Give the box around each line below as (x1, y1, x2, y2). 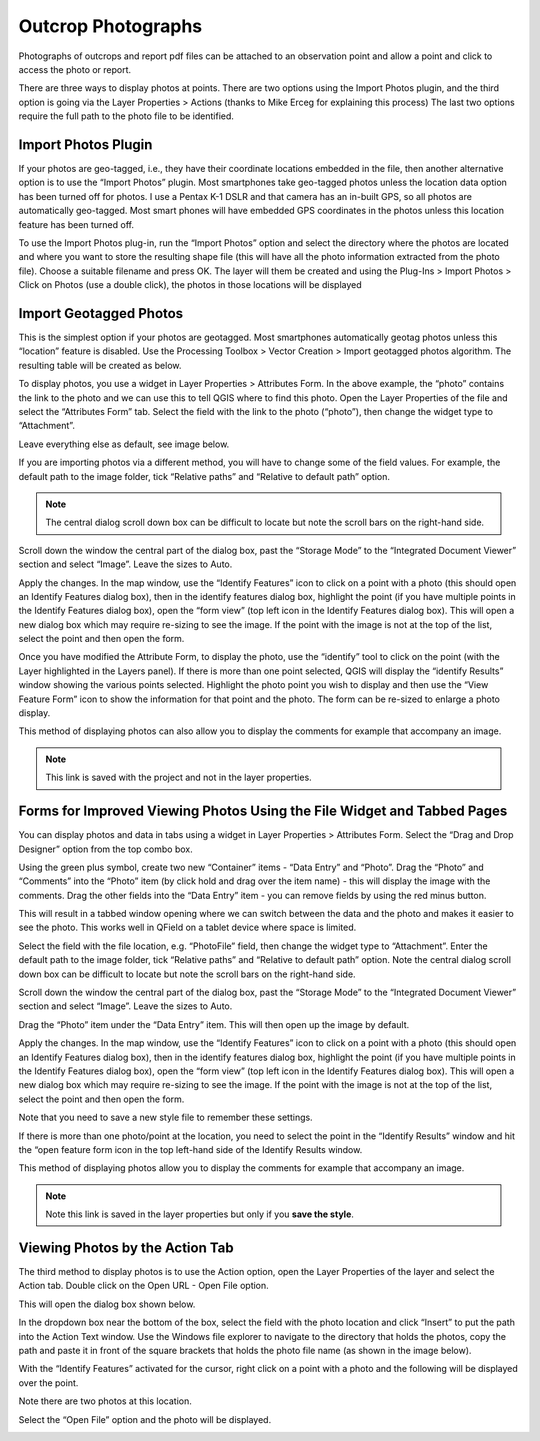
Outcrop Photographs (18, 15, 203, 37)
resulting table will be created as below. (18, 359, 182, 371)
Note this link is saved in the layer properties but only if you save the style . (45, 1208, 355, 1220)
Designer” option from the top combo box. (18, 843, 194, 855)
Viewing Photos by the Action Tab (18, 1239, 234, 1256)
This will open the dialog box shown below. (18, 1298, 196, 1310)
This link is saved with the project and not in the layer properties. (45, 771, 312, 784)
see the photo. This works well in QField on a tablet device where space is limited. (18, 921, 357, 934)
